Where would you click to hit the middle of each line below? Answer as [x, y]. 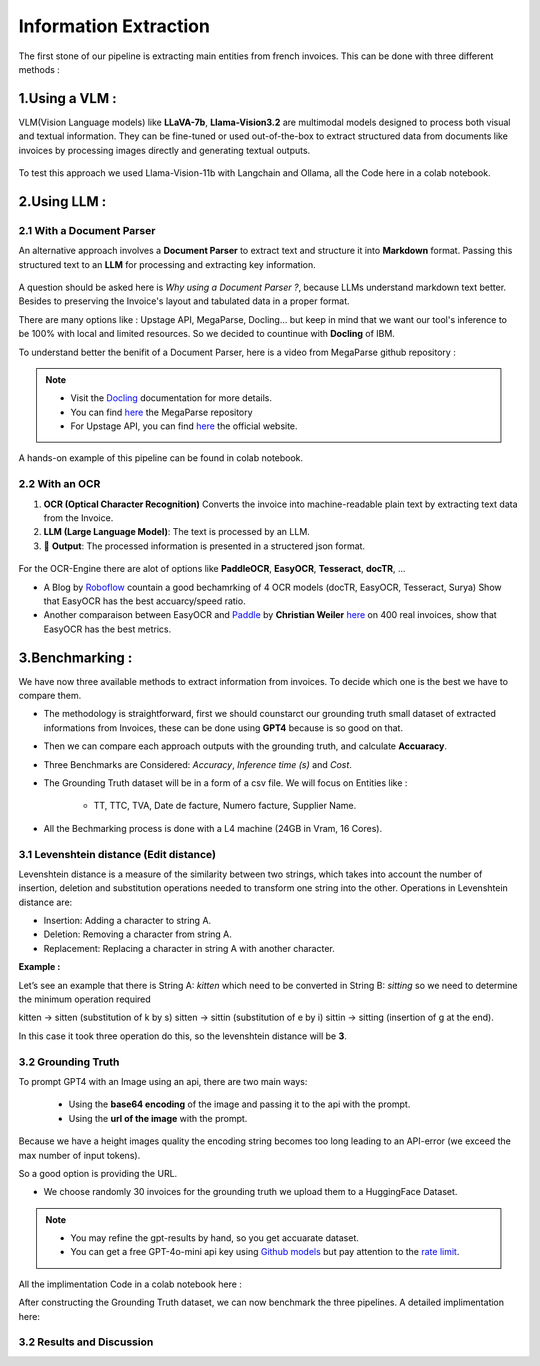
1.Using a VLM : [67, 98]
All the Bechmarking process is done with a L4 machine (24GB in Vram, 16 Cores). [213, 828]
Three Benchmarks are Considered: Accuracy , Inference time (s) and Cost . [197, 764]
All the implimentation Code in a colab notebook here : [130, 1284]
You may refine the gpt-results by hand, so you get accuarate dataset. [215, 1238]
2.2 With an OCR [59, 484]
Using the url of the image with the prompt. [158, 1118]
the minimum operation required [85, 999]
